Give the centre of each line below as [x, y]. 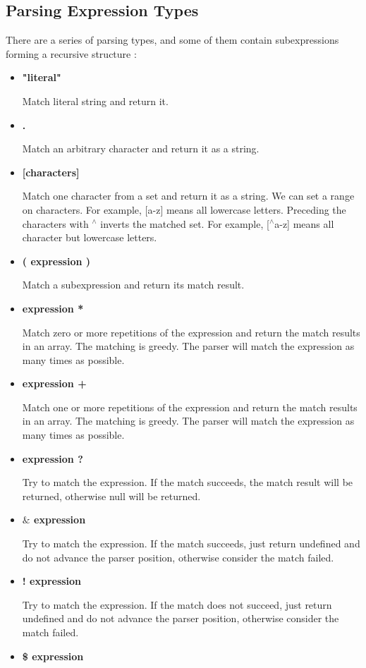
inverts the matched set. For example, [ [185, 223]
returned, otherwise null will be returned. [111, 496]
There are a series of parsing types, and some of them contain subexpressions [172, 40]
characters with [55, 223]
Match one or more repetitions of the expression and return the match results [190, 407]
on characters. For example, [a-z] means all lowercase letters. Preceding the [184, 209]
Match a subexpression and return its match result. [133, 285]
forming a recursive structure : [71, 53]
